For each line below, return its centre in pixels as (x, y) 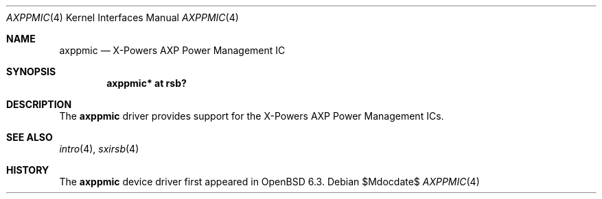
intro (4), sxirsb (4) (99, 149)
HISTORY (28, 170)
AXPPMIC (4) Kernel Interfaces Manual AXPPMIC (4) (123, 17)
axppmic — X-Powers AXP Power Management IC (172, 50)
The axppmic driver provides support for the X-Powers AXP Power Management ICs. (252, 116)
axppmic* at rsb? (147, 83)
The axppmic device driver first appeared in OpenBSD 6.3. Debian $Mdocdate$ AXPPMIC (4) (269, 182)
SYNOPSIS (31, 71)
